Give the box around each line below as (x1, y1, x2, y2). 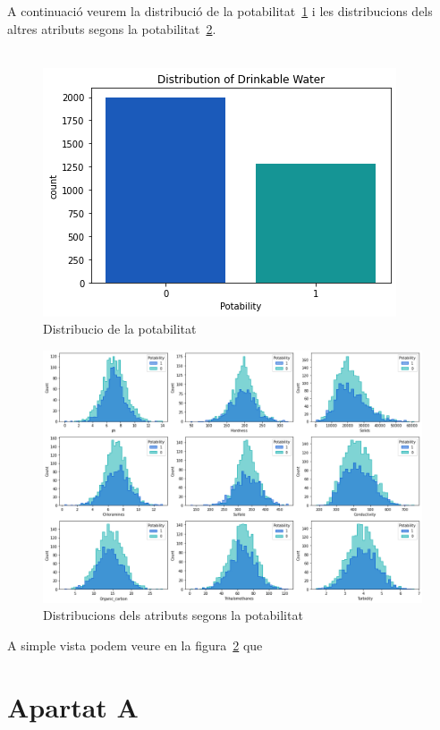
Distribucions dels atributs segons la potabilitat (43, 606, 303, 624)
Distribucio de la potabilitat (43, 319, 197, 338)
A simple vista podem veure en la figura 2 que (7, 635, 263, 654)
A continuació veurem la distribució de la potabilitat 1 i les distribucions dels (7, 2, 433, 20)
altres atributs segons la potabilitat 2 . (7, 19, 216, 38)
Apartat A (7, 688, 139, 725)
